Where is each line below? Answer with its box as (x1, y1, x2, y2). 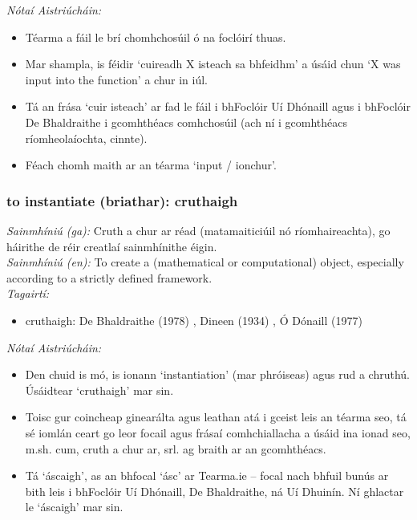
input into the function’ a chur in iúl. (25, 71, 208, 87)
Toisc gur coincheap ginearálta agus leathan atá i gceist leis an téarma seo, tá (25, 408, 407, 425)
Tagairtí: (6, 285, 50, 302)
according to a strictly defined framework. (6, 269, 213, 286)
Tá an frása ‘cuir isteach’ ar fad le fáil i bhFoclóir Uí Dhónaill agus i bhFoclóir (25, 98, 411, 115)
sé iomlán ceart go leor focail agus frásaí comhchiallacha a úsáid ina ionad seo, (25, 424, 411, 441)
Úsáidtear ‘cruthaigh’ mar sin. (25, 381, 174, 398)
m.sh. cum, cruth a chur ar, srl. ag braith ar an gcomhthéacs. (25, 440, 326, 457)
